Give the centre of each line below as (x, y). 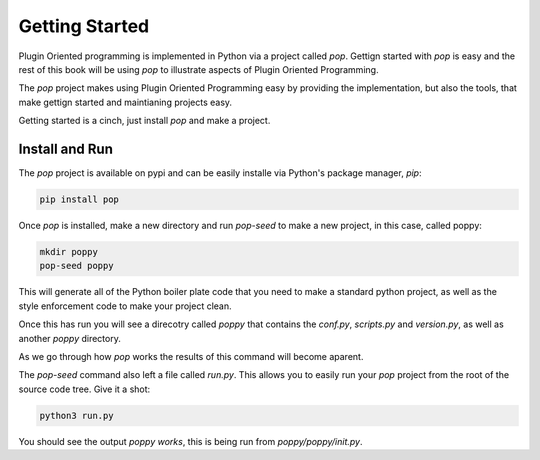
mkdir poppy (69, 251)
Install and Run (66, 148)
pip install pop (79, 199)
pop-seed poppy (76, 266)
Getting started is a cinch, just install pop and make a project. (144, 121)
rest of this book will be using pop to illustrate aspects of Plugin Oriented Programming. (198, 69)
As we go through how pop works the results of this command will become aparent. (191, 356)
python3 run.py (76, 415)
